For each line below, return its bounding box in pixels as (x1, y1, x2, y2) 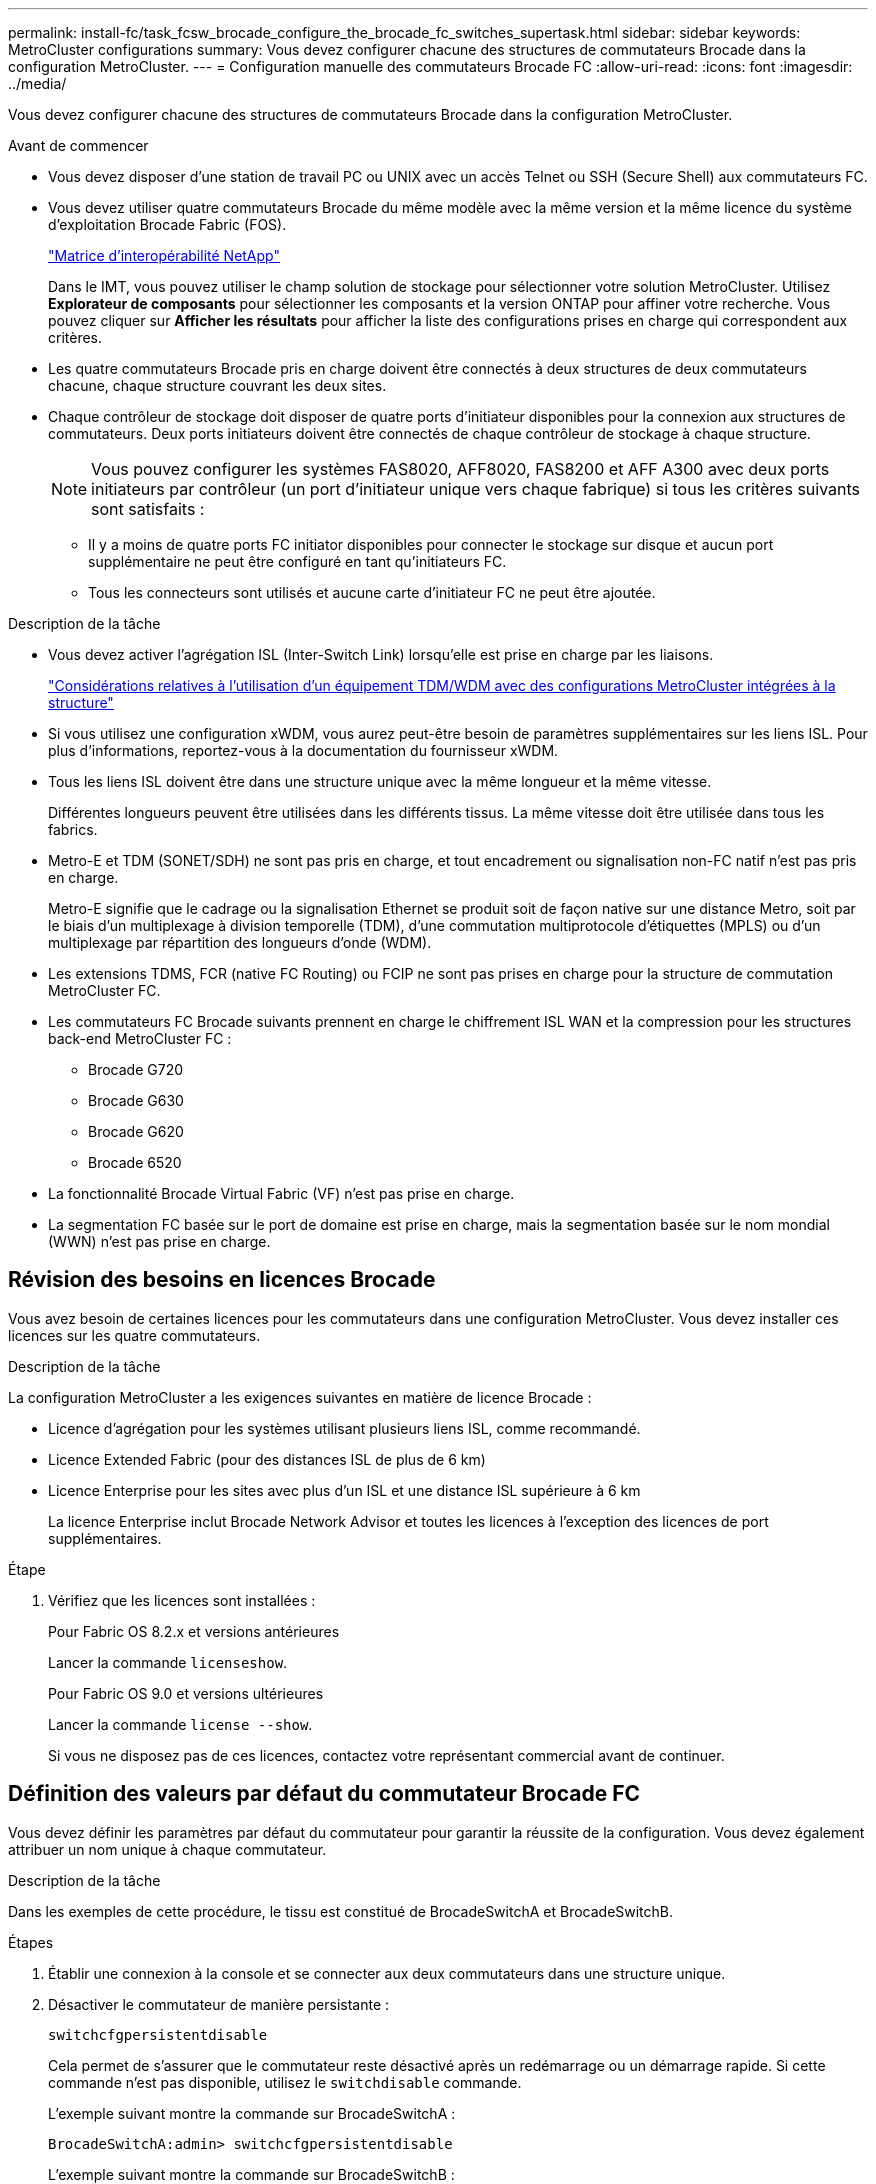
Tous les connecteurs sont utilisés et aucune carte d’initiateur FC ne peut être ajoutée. (88, 584, 656, 601)
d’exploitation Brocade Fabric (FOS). (48, 216, 287, 233)
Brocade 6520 (88, 1154, 182, 1171)
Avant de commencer (8, 137, 149, 154)
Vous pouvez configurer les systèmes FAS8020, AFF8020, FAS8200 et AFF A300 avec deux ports (91, 459, 830, 479)
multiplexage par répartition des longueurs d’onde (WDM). (48, 934, 432, 951)
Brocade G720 (88, 1061, 183, 1078)
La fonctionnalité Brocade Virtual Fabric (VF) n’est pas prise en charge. (48, 1185, 515, 1202)
